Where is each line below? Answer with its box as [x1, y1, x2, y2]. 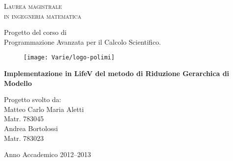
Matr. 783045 [4, 113, 44, 124]
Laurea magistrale [4, 1, 62, 11]
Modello [4, 78, 32, 88]
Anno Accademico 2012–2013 [4, 149, 91, 160]
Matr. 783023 [4, 133, 44, 143]
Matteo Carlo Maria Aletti [4, 104, 84, 114]
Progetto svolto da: [4, 94, 61, 105]
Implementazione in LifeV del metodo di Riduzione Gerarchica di [4, 68, 230, 79]
